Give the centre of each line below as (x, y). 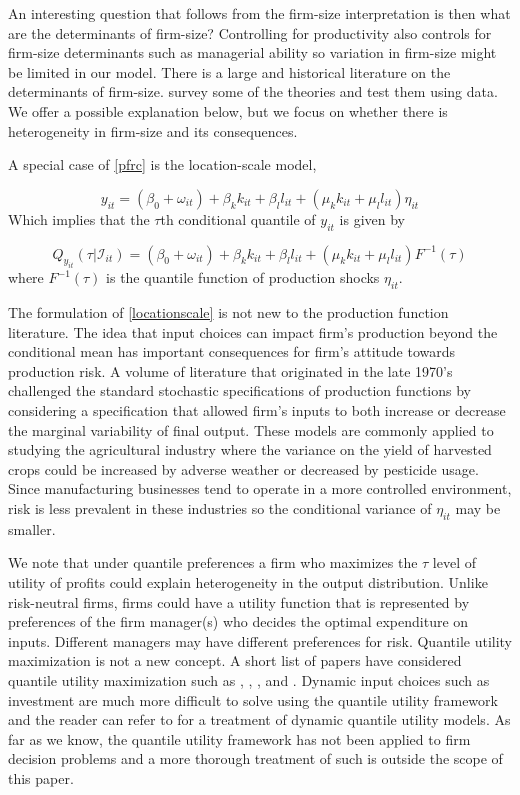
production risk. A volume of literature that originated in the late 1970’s (230, 370)
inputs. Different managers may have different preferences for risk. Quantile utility (260, 640)
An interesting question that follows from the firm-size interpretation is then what (259, 13)
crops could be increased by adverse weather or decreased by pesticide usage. (243, 468)
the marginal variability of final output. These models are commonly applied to (251, 429)
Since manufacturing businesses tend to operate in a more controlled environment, (260, 488)
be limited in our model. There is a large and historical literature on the (229, 71)
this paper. (41, 777)
